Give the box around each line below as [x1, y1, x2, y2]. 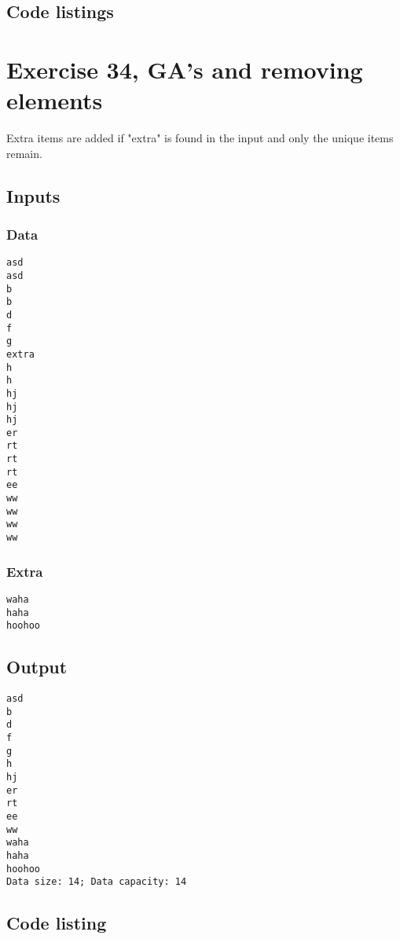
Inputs [6, 183, 61, 207]
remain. [6, 145, 42, 161]
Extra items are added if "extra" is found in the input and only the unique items [6, 130, 394, 146]
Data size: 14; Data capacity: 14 [6, 876, 187, 888]
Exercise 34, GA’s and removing [6, 53, 363, 85]
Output [6, 655, 68, 679]
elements [6, 84, 103, 116]
